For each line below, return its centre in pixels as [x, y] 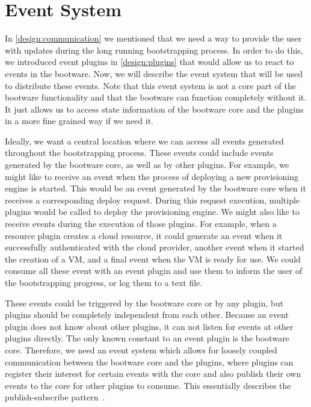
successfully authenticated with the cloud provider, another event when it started [155, 247]
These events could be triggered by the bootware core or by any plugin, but [144, 303]
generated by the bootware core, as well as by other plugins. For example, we [147, 165]
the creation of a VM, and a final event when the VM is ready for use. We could [153, 259]
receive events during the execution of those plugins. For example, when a [141, 224]
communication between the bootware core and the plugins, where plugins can [149, 362]
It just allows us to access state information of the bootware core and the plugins [154, 109]
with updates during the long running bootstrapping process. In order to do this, [154, 50]
